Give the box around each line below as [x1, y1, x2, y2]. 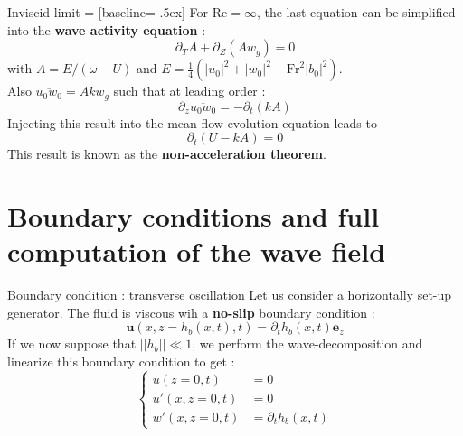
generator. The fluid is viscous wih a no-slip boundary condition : [7, 302, 375, 321]
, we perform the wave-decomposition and [192, 334, 423, 353]
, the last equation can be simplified [256, 3, 456, 21]
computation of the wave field [7, 233, 386, 270]
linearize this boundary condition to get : [7, 351, 235, 370]
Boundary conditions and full [7, 198, 380, 235]
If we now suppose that [7, 334, 137, 353]
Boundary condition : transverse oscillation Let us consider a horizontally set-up [7, 285, 452, 304]
